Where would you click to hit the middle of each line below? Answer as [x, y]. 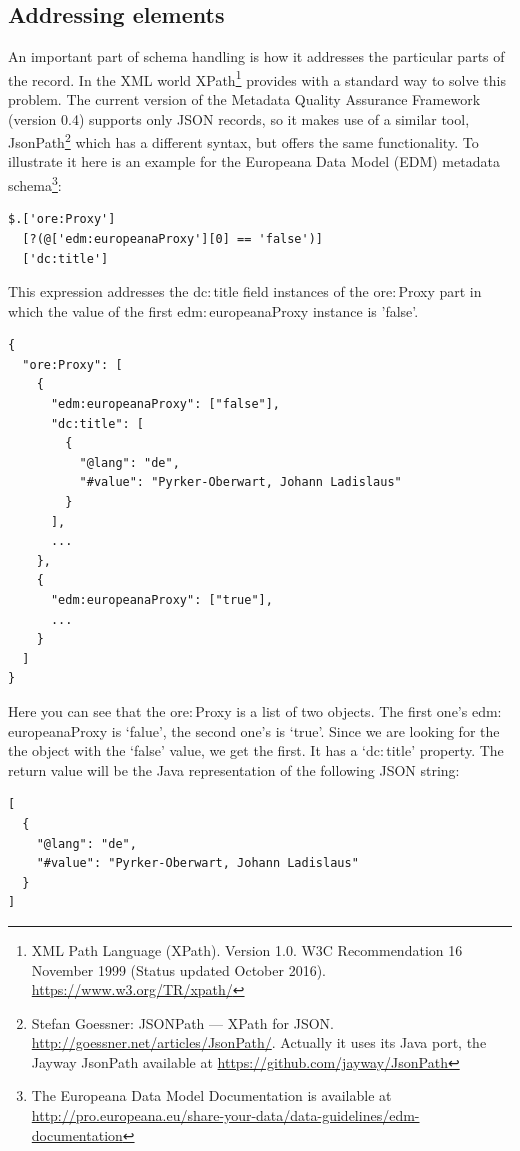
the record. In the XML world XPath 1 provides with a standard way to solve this [257, 78]
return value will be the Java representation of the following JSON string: [234, 769]
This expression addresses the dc [108, 291]
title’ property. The [445, 750]
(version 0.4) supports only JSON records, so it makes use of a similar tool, [239, 118]
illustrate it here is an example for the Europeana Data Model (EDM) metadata [254, 161]
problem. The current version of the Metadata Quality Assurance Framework [244, 99]
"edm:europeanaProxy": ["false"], [165, 404]
